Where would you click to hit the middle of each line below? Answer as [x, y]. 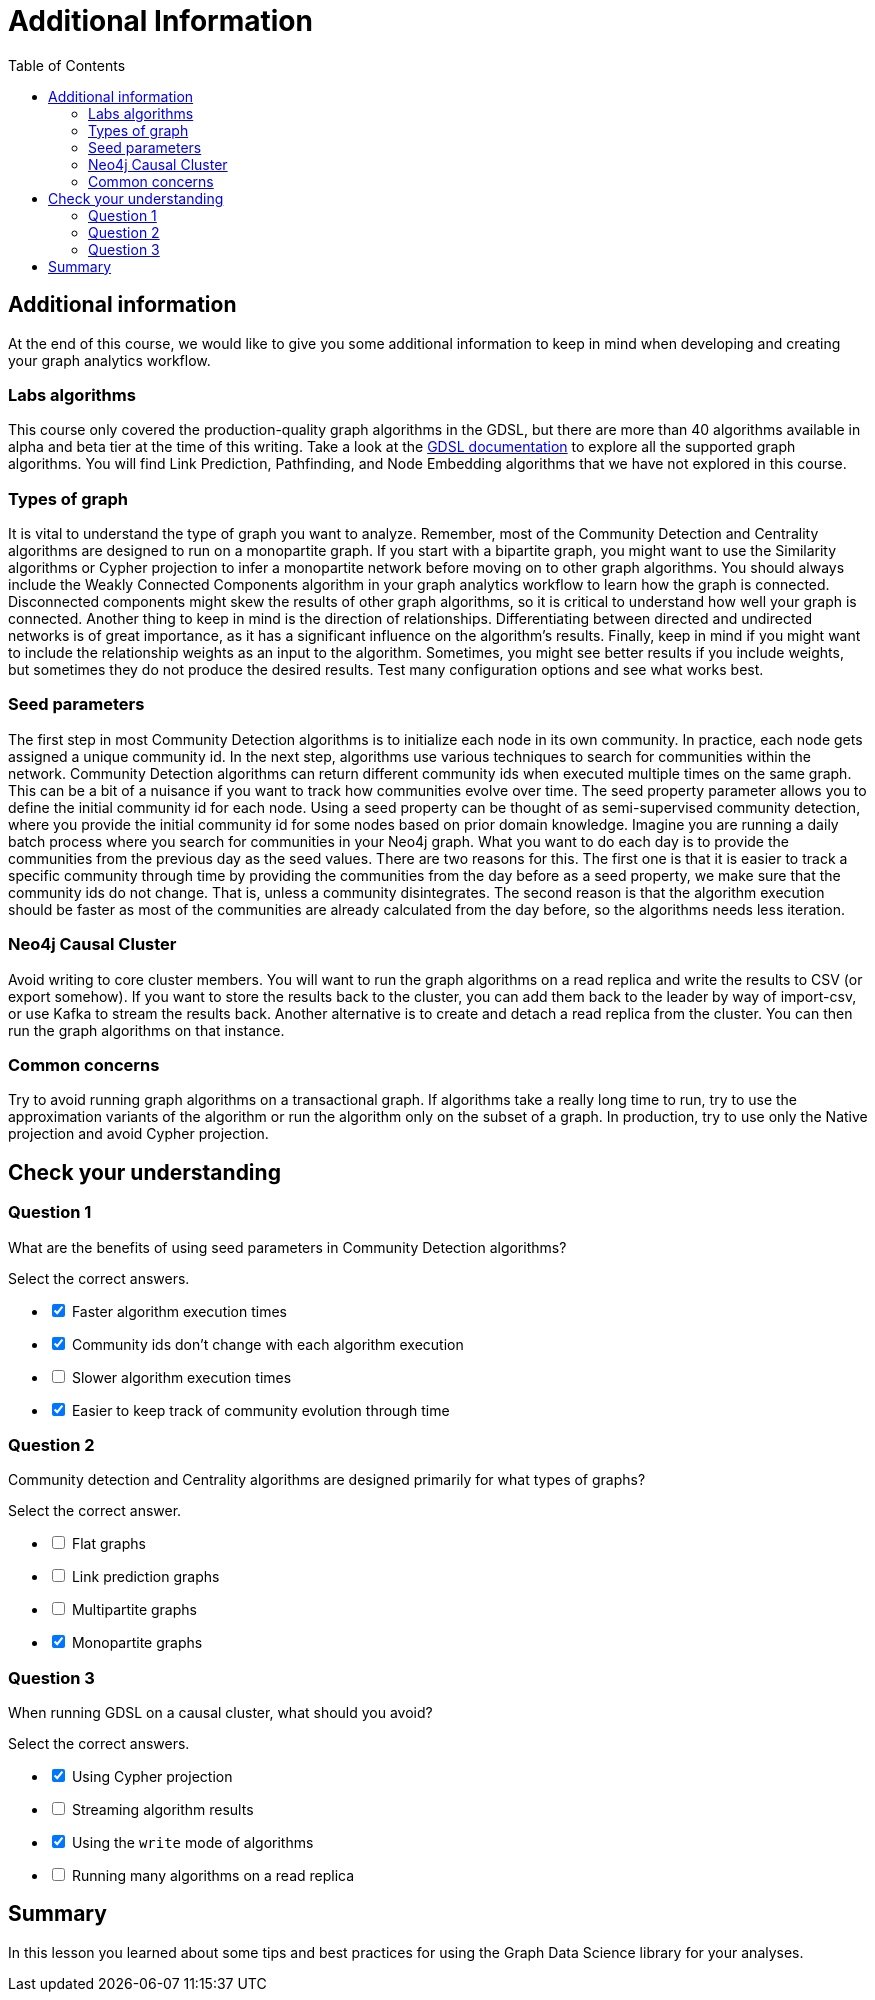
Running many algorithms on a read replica [213, 1876]
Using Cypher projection [152, 1777]
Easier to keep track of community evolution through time [260, 1410]
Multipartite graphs [134, 1610]
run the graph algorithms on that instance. [146, 1030]
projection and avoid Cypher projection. [138, 1134]
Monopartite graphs [137, 1643]
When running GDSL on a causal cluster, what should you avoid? [220, 1713]
